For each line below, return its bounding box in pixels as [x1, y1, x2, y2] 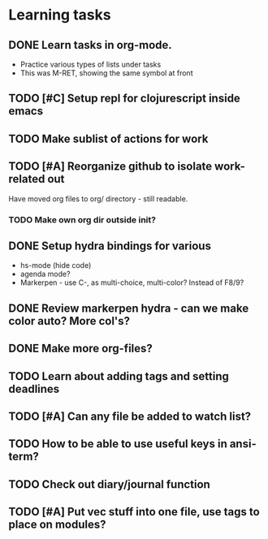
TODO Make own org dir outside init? [8, 213, 157, 225]
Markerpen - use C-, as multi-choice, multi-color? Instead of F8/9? [19, 278, 244, 287]
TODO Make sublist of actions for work [8, 132, 209, 145]
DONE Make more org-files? [8, 342, 153, 356]
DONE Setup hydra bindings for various [8, 239, 211, 252]
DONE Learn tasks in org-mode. [8, 38, 172, 52]
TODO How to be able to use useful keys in [8, 437, 227, 451]
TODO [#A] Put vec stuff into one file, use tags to [8, 505, 260, 519]
